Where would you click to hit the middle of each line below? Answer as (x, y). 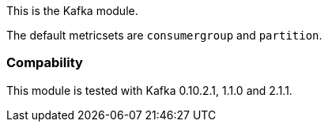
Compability (45, 63)
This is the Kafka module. (72, 11)
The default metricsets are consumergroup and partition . (164, 35)
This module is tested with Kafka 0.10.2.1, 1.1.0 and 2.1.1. (149, 90)
